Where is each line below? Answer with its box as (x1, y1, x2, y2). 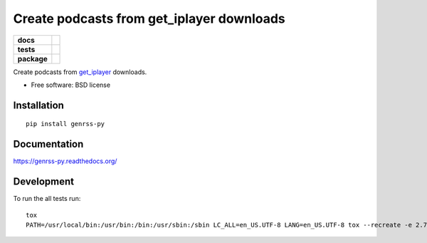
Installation (13, 99, 64, 111)
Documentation (13, 138, 84, 150)
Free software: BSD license (31, 81, 110, 89)
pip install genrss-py (26, 120, 105, 128)
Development (13, 175, 75, 188)
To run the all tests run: (13, 195, 81, 203)
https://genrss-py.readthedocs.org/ (13, 157, 117, 165)
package (17, 53, 48, 63)
